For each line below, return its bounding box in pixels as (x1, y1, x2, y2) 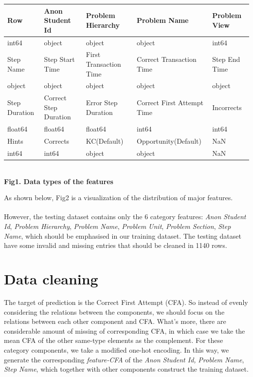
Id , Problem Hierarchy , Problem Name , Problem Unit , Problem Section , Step (4, 221, 231, 231)
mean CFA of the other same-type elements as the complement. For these (4, 335, 223, 345)
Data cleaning (4, 269, 98, 288)
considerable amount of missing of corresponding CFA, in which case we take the (4, 325, 245, 336)
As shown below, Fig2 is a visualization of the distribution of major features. (4, 192, 233, 203)
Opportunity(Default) (137, 136, 201, 146)
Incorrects (212, 102, 242, 112)
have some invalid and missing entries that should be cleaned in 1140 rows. (4, 240, 227, 250)
